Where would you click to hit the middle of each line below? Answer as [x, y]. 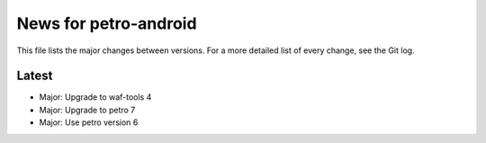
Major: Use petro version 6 [89, 122]
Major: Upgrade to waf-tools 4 [95, 97]
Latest [35, 76]
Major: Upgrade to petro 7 [87, 110]
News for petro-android [107, 23]
